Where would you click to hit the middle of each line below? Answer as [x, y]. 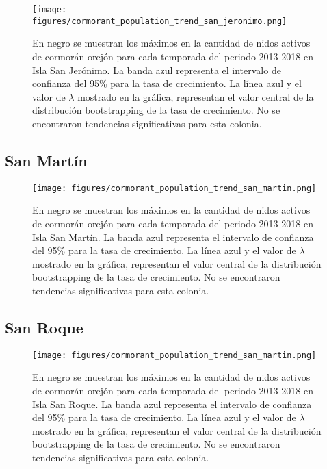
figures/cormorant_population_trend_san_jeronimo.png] [160, 21]
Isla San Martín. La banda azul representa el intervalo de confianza [173, 237]
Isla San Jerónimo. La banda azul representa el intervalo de [157, 69]
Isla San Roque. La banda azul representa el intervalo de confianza [172, 404]
